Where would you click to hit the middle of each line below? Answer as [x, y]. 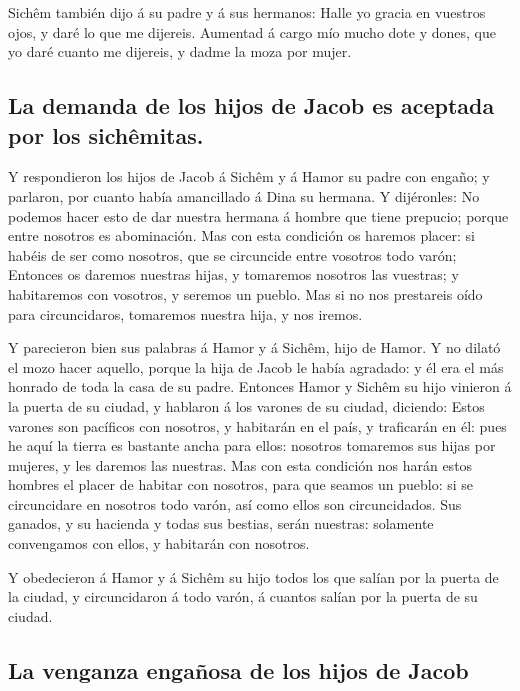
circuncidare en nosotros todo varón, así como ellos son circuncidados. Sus [235, 503]
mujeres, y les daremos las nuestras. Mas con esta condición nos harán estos [240, 464]
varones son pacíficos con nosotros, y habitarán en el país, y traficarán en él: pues [257, 425]
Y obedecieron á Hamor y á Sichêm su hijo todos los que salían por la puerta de [253, 576]
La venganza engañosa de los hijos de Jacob [238, 669]
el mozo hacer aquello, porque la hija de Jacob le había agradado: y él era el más [256, 366]
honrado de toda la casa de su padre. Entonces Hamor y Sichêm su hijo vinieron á [260, 386]
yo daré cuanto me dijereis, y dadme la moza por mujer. [180, 51]
